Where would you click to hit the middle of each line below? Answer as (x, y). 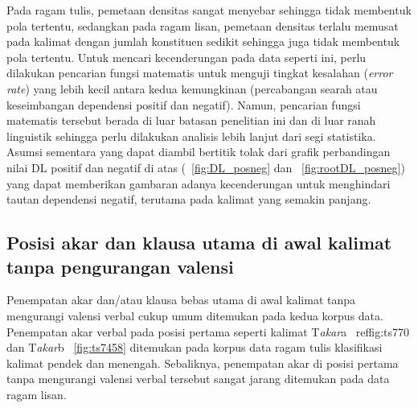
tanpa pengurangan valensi (120, 266)
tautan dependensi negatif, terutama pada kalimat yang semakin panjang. (189, 199)
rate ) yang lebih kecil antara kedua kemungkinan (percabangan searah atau (192, 88)
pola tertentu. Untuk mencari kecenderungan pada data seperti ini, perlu (186, 57)
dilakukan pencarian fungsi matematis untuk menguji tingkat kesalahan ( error (200, 73)
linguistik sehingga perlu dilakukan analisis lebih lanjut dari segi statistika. (191, 136)
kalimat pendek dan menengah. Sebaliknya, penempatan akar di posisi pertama (203, 363)
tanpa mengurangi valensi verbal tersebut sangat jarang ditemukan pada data (198, 379)
